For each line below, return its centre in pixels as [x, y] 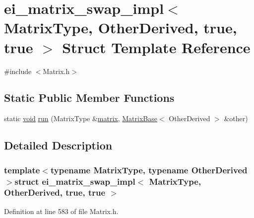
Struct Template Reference [156, 47]
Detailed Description [58, 145]
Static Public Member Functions [89, 98]
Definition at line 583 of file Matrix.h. [61, 211]
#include [18, 71]
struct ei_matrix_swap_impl [75, 181]
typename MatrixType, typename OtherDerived [149, 170]
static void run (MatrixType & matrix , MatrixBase [81, 118]
